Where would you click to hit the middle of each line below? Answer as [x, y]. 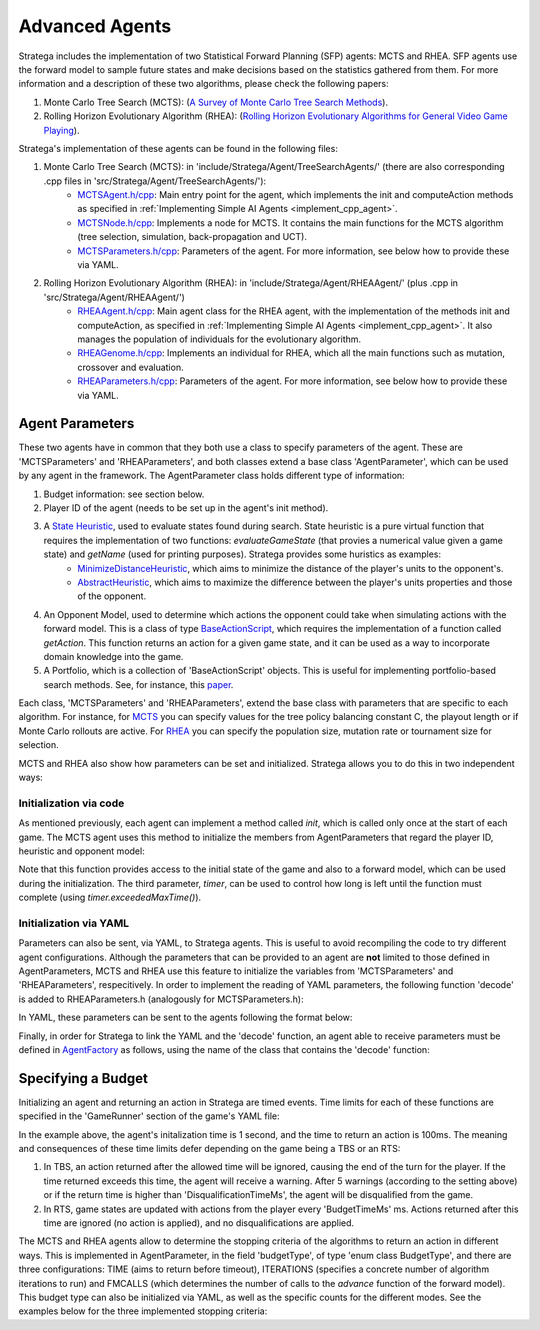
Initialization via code [71, 803]
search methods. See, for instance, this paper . [138, 684]
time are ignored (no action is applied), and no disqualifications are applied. [199, 1223]
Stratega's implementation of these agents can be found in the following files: [178, 148]
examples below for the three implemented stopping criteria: [143, 1311]
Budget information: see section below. [124, 494]
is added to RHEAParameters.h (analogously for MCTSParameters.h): [161, 999]
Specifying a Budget [83, 1078]
